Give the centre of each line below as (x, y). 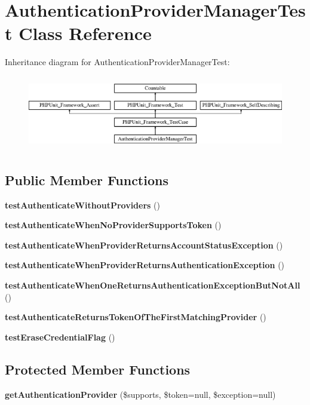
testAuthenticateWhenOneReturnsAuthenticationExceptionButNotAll (153, 285)
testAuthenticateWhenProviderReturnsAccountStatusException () (144, 245)
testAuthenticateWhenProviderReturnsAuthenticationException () (145, 265)
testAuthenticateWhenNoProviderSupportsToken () (113, 225)
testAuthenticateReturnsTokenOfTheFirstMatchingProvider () (136, 317)
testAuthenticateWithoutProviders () (82, 205)
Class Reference (85, 33)
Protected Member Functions (98, 369)
